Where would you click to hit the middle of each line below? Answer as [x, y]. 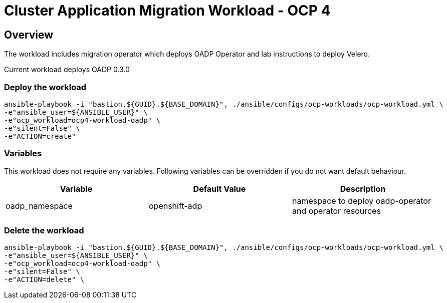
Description [363, 189]
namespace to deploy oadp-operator [361, 201]
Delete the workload [44, 231]
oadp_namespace [39, 206]
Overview [29, 35]
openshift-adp [175, 206]
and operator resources [336, 211]
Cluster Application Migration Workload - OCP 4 [167, 11]
